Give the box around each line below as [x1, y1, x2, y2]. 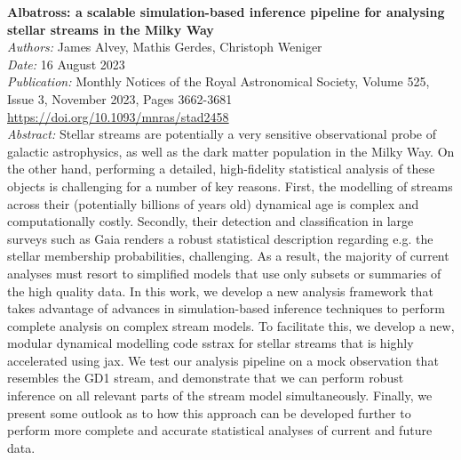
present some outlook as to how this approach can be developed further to [7, 403, 411, 422]
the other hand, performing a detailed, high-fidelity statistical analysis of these [7, 159, 435, 178]
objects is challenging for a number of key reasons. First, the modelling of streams [7, 176, 453, 195]
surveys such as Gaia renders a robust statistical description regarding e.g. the [7, 229, 433, 247]
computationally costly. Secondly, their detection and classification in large [7, 212, 414, 230]
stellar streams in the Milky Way [7, 20, 214, 38]
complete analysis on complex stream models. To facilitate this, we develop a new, [7, 316, 455, 335]
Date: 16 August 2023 [7, 54, 125, 73]
